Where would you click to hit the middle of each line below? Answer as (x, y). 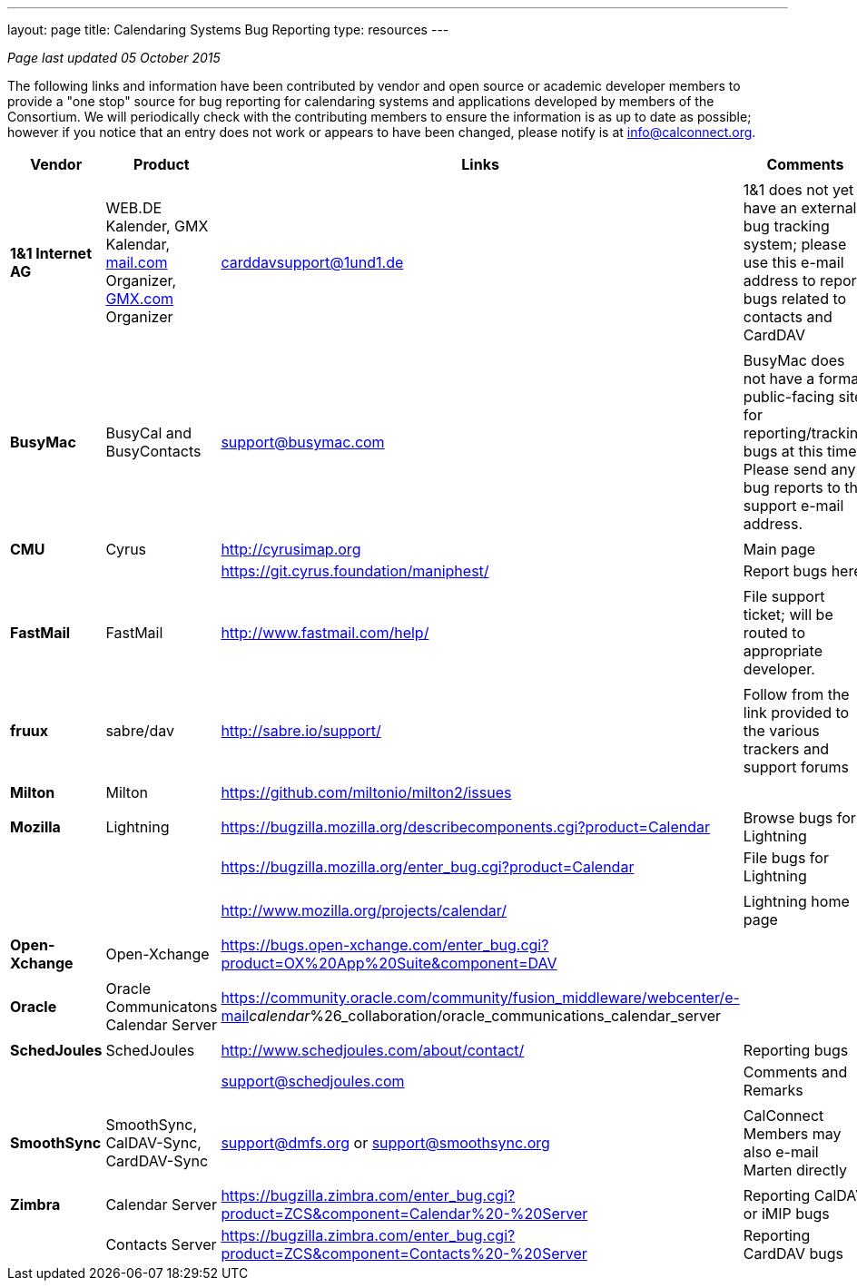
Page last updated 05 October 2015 (114, 58)
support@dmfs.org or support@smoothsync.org (385, 1143)
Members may (792, 1134)
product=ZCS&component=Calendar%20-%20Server (404, 1214)
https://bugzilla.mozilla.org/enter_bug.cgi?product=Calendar (428, 867)
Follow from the (796, 694)
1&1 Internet (51, 253)
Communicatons (162, 1007)
